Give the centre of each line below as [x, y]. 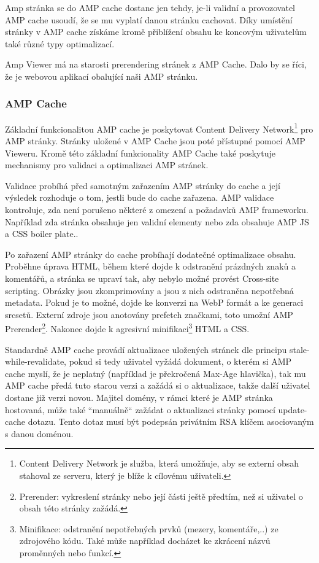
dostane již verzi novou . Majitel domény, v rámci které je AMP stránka [139, 397]
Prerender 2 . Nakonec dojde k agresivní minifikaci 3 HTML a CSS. [127, 328]
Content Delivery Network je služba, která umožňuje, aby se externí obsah [159, 463]
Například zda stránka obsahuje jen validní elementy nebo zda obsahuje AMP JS [157, 221]
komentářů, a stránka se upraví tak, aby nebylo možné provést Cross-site [142, 278]
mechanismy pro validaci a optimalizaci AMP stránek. [107, 165]
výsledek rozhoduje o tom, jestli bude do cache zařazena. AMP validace [140, 197]
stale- [300, 349]
